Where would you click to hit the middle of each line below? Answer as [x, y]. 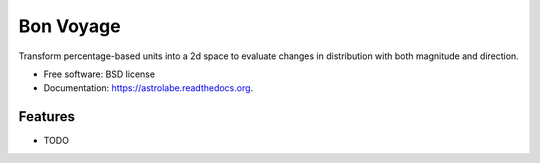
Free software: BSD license [99, 74]
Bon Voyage [69, 26]
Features [46, 116]
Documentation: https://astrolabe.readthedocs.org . [148, 88]
